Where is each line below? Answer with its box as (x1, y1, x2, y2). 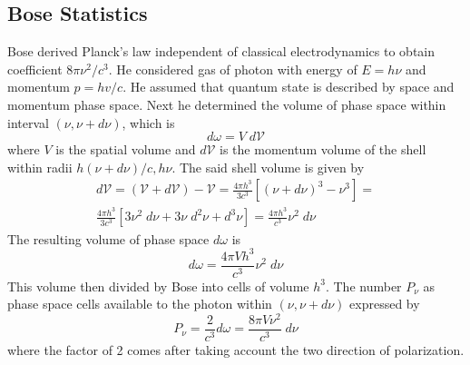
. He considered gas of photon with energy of (108, 59, 357, 78)
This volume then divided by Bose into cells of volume (7, 276, 309, 295)
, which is (122, 113, 175, 132)
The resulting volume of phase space (7, 229, 210, 248)
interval (7, 113, 49, 132)
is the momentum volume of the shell (220, 140, 426, 159)
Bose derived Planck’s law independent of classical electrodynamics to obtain (7, 42, 436, 61)
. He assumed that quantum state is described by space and (122, 77, 455, 96)
